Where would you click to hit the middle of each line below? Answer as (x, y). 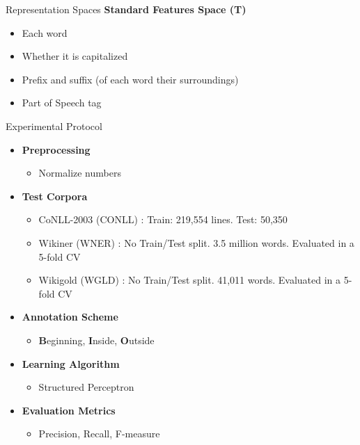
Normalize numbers (80, 173)
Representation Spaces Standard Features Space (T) (126, 9)
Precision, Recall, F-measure (99, 434)
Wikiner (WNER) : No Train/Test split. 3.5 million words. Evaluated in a (196, 242)
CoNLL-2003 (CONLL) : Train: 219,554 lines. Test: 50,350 (163, 219)
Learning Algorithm (71, 363)
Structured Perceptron (86, 387)
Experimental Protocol (54, 126)
